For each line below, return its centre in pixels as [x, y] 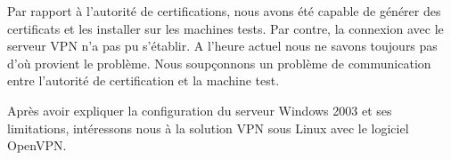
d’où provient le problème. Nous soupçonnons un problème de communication [219, 63]
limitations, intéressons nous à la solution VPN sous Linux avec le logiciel [208, 128]
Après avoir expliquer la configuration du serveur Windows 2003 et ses [200, 110]
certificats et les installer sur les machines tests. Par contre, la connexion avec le [225, 28]
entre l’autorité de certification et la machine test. [143, 80]
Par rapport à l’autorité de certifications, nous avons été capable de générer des [224, 11]
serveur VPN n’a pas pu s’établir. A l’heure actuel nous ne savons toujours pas [222, 46]
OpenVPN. [37, 145]
